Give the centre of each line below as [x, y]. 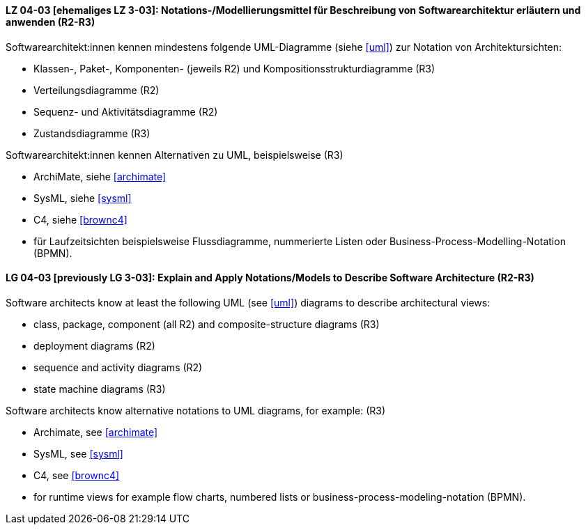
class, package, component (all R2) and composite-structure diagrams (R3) [207, 324]
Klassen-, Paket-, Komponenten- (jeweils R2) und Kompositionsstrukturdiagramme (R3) [234, 68]
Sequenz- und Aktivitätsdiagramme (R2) [126, 111]
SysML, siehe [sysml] [83, 198]
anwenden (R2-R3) [51, 22]
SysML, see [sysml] [78, 453]
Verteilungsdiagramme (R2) [97, 90]
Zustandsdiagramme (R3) [92, 133]
